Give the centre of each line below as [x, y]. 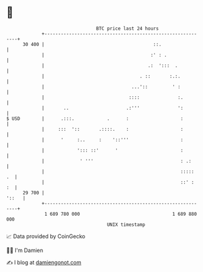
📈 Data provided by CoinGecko [46, 236]
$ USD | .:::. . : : [95, 118]
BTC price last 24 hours [128, 28]
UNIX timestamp [126, 224]
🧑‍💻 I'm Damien [25, 250]
